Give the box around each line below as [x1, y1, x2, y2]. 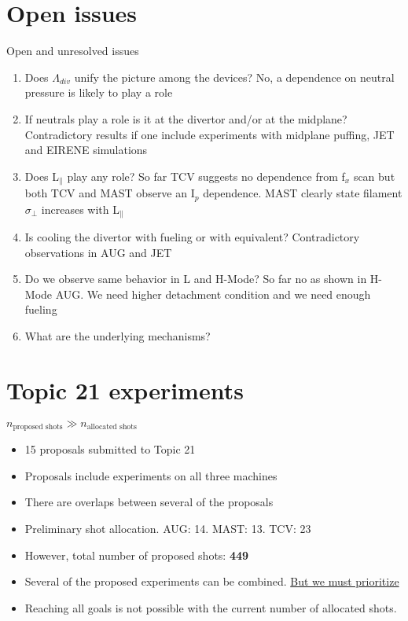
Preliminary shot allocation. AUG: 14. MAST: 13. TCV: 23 [24, 520, 311, 536]
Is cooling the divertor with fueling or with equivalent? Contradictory [24, 229, 360, 245]
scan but [353, 167, 395, 184]
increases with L [41, 200, 120, 217]
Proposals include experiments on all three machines [24, 467, 278, 483]
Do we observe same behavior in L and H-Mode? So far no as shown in [24, 270, 367, 287]
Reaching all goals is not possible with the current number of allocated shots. [24, 599, 397, 615]
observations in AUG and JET [24, 244, 172, 260]
